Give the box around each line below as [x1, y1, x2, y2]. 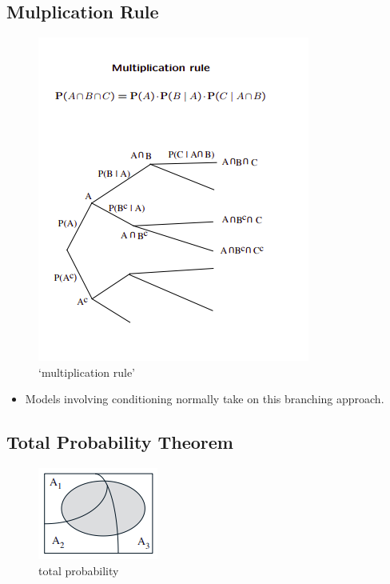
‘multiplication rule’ [38, 363, 136, 380]
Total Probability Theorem [6, 430, 233, 454]
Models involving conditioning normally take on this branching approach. [25, 390, 384, 407]
